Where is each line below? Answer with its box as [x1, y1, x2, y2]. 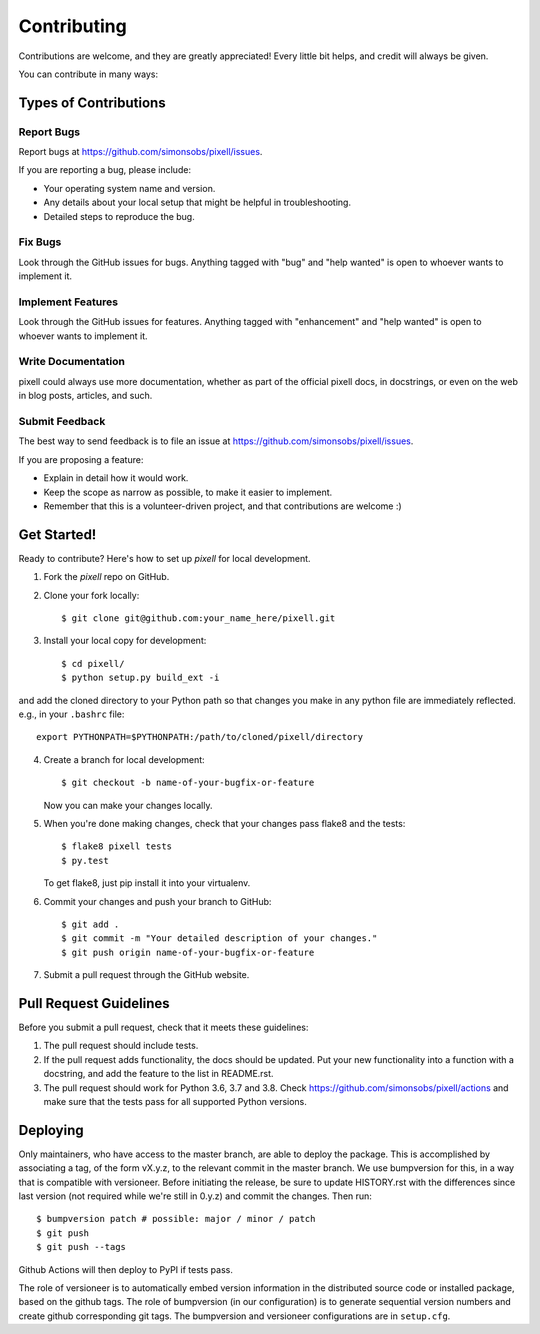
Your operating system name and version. [43, 182, 216, 194]
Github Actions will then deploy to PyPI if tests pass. [18, 1263, 234, 1275]
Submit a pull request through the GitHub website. [43, 969, 250, 981]
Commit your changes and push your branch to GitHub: [43, 895, 272, 907]
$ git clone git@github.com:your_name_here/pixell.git [61, 613, 336, 624]
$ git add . [61, 918, 120, 930]
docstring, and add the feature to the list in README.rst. [43, 1068, 274, 1080]
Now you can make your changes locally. [43, 799, 213, 811]
